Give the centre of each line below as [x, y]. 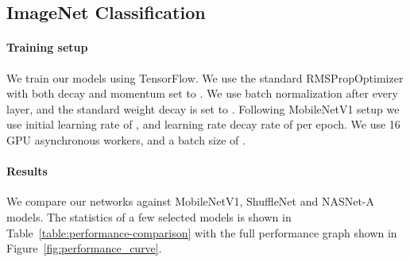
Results [27, 171]
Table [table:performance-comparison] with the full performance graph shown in [202, 232]
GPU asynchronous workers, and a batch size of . [126, 139]
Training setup [47, 47]
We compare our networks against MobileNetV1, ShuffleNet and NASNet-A [191, 201]
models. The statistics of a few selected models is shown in [149, 216]
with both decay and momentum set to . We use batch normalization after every [202, 93]
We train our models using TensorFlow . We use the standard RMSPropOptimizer [205, 77]
